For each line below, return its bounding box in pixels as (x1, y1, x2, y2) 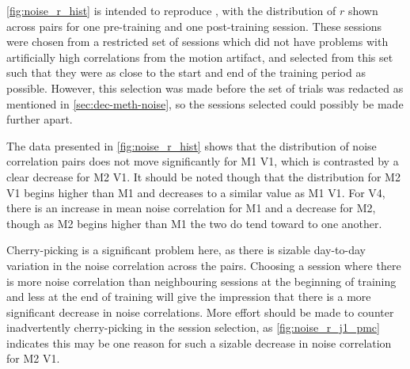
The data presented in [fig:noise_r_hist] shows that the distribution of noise (6, 137, 377, 154)
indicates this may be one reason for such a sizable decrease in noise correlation (6, 334, 392, 351)
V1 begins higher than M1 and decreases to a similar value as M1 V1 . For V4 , (6, 184, 385, 200)
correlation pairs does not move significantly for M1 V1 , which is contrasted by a (6, 153, 399, 169)
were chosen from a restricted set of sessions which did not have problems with (6, 33, 389, 50)
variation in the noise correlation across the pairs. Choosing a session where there (6, 257, 401, 273)
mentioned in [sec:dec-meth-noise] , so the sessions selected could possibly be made (6, 95, 404, 112)
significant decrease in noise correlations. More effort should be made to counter (6, 303, 394, 320)
